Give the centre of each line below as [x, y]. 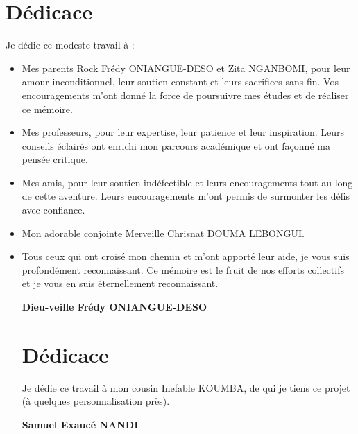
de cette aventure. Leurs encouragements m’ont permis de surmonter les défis [186, 196]
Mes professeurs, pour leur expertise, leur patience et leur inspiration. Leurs [183, 132]
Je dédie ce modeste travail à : [70, 45]
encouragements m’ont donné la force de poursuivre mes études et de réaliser [185, 95]
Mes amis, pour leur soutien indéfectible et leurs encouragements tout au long [187, 182]
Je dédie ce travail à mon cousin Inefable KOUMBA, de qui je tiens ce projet [186, 387]
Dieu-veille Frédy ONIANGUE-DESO [114, 307]
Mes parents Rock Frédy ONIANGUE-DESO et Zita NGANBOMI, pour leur [186, 68]
